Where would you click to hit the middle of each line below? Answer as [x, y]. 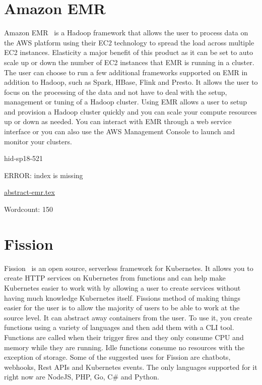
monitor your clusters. [38, 141]
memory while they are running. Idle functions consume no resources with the [124, 347]
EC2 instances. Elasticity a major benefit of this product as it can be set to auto [129, 52]
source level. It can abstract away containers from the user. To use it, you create [128, 317]
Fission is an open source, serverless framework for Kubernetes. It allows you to [129, 268]
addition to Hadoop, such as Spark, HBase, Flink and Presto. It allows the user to [131, 82]
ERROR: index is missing [44, 175]
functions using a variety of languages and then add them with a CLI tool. [119, 327]
